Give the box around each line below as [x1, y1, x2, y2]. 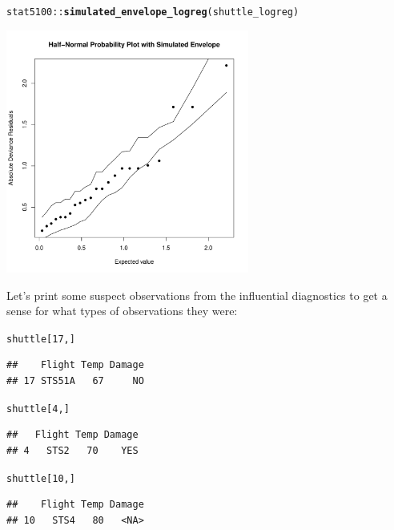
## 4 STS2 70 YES [6, 444, 139, 456]
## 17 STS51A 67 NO [6, 375, 144, 387]
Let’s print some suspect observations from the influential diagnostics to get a [6, 286, 388, 303]
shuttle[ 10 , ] [6, 472, 75, 484]
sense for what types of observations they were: [6, 302, 238, 319]
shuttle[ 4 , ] [6, 403, 70, 415]
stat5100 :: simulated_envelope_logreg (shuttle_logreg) [6, 6, 300, 18]
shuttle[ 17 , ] [6, 333, 75, 345]
